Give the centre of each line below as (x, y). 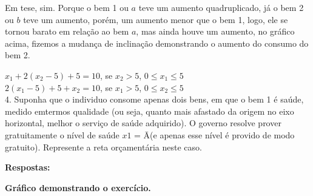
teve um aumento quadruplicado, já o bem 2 (221, 7)
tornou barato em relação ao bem (67, 31)
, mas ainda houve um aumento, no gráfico (215, 31)
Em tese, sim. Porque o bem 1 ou (67, 7)
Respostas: (28, 167)
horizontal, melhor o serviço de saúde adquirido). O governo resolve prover (143, 123)
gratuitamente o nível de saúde (62, 134)
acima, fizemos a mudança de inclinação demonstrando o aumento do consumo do (157, 43)
